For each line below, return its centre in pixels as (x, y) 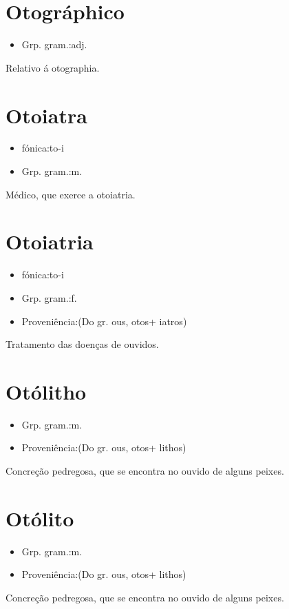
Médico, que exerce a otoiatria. (71, 194)
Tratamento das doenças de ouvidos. (82, 344)
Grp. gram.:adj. (54, 44)
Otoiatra (46, 115)
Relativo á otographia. (53, 67)
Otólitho (46, 391)
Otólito (40, 518)
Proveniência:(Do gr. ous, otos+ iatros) (104, 321)
